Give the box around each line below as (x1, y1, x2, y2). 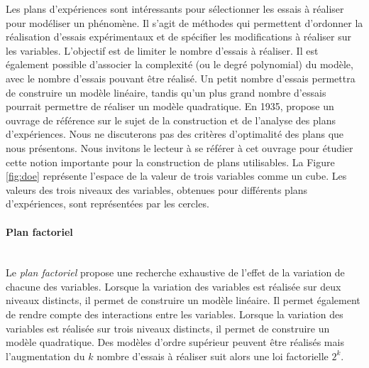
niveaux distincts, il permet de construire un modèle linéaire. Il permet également (6, 293, 360, 308)
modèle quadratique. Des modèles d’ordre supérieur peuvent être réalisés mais (6, 335, 344, 350)
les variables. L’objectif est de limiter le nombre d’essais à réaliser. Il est (6, 43, 319, 58)
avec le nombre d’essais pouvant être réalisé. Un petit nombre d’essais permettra (6, 70, 356, 85)
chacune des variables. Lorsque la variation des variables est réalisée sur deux (6, 278, 341, 293)
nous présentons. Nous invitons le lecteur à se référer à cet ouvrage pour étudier (6, 140, 353, 155)
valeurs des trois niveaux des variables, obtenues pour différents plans (6, 182, 308, 197)
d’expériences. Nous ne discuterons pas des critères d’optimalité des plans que (6, 126, 344, 141)
